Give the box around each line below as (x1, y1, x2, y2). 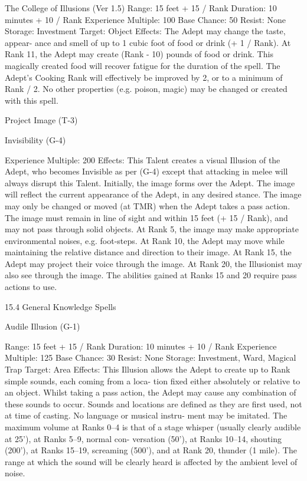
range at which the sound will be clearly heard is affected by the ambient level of (5, 455, 298, 467)
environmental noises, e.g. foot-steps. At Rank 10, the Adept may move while (5, 234, 285, 246)
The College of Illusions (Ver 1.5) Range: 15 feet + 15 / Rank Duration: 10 (5, 2, 277, 14)
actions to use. (5, 281, 57, 293)
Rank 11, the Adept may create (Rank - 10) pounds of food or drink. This (5, 48, 273, 60)
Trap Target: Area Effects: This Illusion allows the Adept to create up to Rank (5, 363, 290, 375)
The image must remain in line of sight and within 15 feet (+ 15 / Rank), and (5, 211, 288, 223)
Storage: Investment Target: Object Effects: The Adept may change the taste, (5, 25, 286, 37)
